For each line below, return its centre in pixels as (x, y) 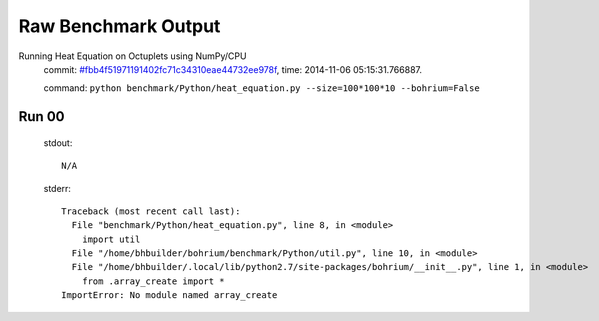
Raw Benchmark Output (119, 26)
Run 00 (41, 116)
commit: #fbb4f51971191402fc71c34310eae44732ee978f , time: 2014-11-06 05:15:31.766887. (233, 69)
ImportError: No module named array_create (169, 295)
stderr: (57, 188)
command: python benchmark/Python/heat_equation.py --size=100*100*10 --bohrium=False (261, 88)
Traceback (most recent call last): (151, 211)
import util (111, 239)
